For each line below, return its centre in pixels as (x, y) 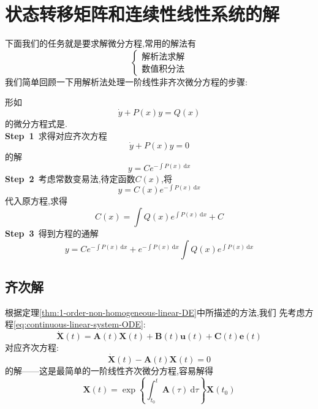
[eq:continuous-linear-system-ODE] (78, 324)
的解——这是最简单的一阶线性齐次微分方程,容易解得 (109, 371)
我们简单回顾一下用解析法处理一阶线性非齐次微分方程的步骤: (126, 81)
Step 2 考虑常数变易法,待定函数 (70, 178)
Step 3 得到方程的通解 (52, 233)
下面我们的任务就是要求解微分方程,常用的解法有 (100, 43)
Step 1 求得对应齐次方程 (56, 135)
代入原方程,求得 (36, 201)
